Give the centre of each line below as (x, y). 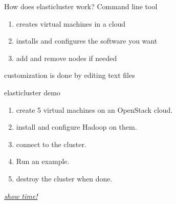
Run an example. (43, 161)
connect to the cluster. (51, 144)
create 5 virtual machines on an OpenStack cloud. (94, 109)
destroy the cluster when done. (64, 178)
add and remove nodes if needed (67, 58)
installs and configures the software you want (87, 41)
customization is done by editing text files (70, 75)
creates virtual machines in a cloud (71, 23)
